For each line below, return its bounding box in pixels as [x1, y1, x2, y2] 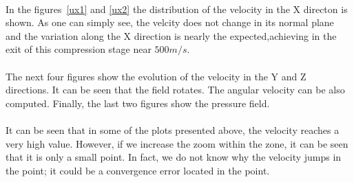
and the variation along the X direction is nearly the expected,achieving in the [6, 28, 337, 43]
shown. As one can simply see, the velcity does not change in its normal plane [6, 15, 334, 30]
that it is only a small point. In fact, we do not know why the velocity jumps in [6, 150, 342, 164]
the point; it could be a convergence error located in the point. [6, 163, 270, 177]
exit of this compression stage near [6, 42, 152, 56]
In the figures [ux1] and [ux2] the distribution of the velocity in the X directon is [6, 1, 348, 16]
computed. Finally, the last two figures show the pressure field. [6, 95, 270, 110]
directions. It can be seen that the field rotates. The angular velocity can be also [6, 82, 345, 97]
